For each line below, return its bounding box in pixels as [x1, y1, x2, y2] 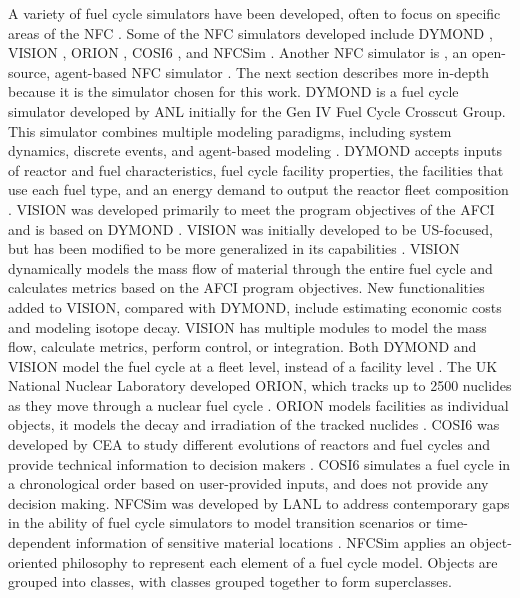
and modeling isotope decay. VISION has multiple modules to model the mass [8, 316, 487, 337]
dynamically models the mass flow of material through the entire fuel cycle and [8, 257, 493, 278]
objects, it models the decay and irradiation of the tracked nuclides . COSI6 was [8, 414, 500, 435]
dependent [8, 532, 72, 553]
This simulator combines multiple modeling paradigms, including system [8, 120, 452, 141]
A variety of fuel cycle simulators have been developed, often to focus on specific [8, 3, 501, 23]
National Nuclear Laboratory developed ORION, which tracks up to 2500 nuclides [8, 375, 512, 396]
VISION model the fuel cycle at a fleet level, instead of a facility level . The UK [8, 355, 498, 376]
